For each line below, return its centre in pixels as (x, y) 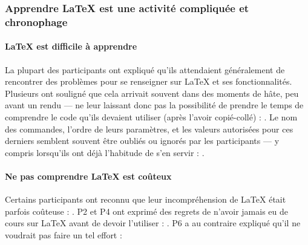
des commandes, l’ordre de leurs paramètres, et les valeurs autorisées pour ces (149, 129)
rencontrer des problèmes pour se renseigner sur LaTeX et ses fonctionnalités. (149, 81)
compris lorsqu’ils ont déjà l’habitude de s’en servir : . (105, 152)
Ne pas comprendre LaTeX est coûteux (88, 176)
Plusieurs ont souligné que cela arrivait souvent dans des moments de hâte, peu (152, 93)
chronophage (36, 21)
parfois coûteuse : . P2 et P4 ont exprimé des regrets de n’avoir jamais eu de (146, 211)
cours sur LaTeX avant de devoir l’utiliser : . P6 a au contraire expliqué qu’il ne (153, 223)
